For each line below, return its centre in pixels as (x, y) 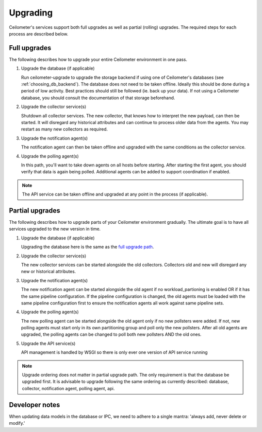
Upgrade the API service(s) (48, 343)
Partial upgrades (35, 210)
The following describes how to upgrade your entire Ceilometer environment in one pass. (98, 59)
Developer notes (34, 405)
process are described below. (39, 34)
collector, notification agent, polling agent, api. (68, 388)
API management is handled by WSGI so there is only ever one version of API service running (115, 352)
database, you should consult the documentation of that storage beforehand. (98, 98)
